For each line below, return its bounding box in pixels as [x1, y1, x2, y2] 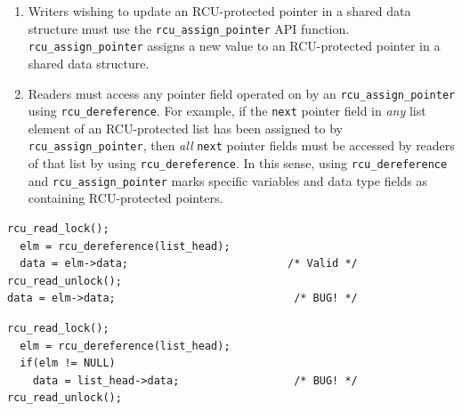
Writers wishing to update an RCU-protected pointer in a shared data [28, 2, 411, 20]
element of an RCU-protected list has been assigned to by [28, 118, 344, 137]
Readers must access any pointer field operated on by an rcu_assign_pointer [28, 84, 456, 102]
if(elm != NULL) [20, 357, 116, 370]
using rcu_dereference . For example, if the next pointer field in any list [28, 101, 426, 120]
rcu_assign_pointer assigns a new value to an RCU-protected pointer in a [28, 36, 441, 55]
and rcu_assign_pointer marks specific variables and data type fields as [28, 171, 427, 189]
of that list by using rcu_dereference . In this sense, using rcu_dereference [28, 154, 448, 173]
